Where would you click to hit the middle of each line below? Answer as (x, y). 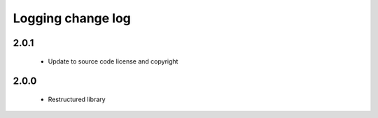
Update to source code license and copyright (113, 61)
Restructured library (77, 99)
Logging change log (72, 18)
